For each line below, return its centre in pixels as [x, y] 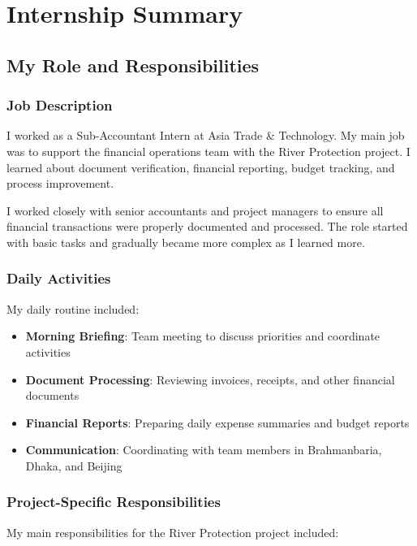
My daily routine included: [73, 308]
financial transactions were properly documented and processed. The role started [207, 226]
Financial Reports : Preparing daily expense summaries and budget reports [217, 422]
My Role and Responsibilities [133, 65]
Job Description [60, 105]
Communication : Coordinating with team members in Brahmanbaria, [204, 450]
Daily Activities [59, 278]
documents [52, 395]
